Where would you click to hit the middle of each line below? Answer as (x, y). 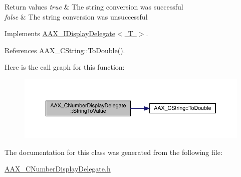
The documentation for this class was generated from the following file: (113, 152)
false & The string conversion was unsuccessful (76, 16)
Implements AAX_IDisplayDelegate (60, 33)
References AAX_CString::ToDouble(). (65, 50)
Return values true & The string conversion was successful (94, 7)
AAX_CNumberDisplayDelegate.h (58, 169)
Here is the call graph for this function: (65, 67)
